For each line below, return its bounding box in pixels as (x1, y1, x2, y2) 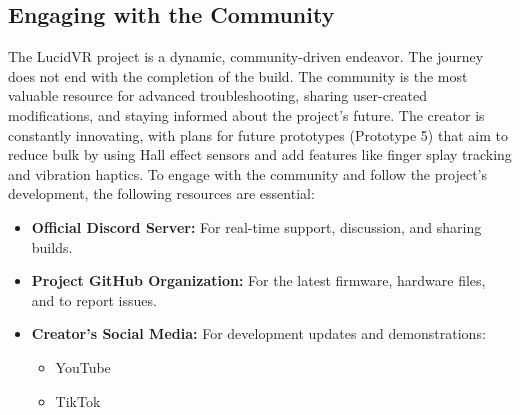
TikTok (55, 390, 101, 411)
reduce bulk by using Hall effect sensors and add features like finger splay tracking (8, 144, 512, 165)
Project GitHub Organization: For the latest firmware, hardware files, (31, 270, 486, 291)
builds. (31, 236, 73, 257)
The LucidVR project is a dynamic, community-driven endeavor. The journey (8, 46, 484, 67)
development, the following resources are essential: (8, 183, 315, 204)
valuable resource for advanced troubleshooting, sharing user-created (8, 85, 428, 106)
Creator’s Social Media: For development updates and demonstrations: (31, 323, 486, 344)
